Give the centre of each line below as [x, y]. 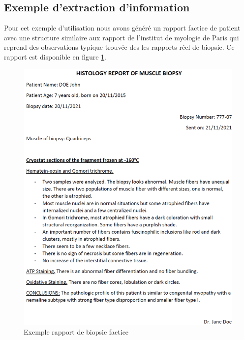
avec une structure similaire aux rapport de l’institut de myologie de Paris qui [122, 37]
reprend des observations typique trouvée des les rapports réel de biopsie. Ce [119, 47]
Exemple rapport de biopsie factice [76, 331]
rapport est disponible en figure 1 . [55, 56]
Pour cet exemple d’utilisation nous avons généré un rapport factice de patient [122, 28]
